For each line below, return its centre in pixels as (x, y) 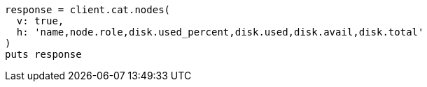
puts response (43, 54)
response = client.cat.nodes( (88, 10)
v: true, (40, 21)
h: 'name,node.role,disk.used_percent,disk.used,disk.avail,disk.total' (220, 32)
